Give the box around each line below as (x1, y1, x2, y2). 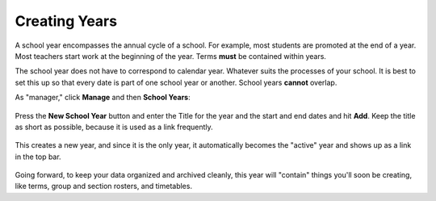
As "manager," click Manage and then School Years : (15, 93, 191, 103)
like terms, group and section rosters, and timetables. (15, 182, 193, 191)
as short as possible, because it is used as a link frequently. (15, 122, 213, 132)
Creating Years (15, 12, 117, 30)
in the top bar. (15, 152, 61, 161)
